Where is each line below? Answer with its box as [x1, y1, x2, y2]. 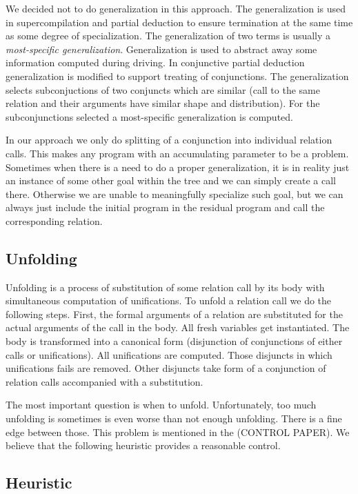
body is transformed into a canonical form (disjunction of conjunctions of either [6, 334, 343, 348]
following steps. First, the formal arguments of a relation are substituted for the [6, 306, 343, 321]
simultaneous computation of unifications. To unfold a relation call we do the [6, 293, 332, 308]
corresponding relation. [6, 213, 103, 228]
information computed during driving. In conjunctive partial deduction [6, 55, 305, 70]
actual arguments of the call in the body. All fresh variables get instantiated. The [6, 320, 350, 335]
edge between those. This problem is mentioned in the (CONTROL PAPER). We [6, 424, 350, 439]
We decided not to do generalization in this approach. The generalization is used [6, 1, 346, 15]
